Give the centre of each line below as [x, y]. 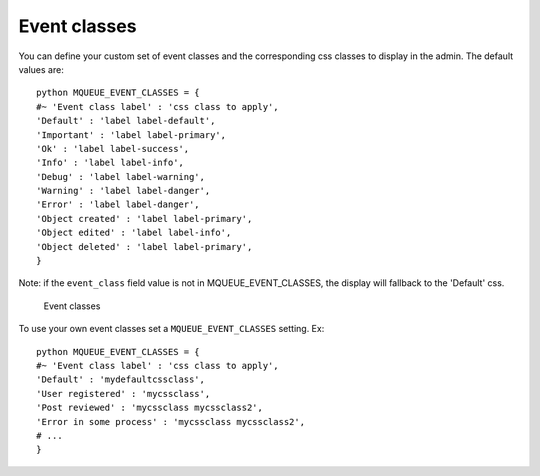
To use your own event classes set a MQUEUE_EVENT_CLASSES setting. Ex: [171, 329]
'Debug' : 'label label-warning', [120, 176]
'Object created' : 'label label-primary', [144, 218]
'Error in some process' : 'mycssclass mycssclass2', [170, 421]
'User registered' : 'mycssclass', [123, 393]
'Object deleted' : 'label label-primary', [144, 246]
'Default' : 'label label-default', [126, 121]
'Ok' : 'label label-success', [113, 148]
